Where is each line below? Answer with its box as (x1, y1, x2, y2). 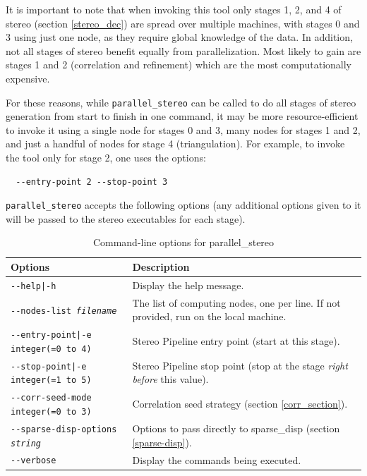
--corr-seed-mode (11, 393, 92, 403)
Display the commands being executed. (132, 452, 301, 467)
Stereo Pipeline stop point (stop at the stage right (132, 358, 348, 372)
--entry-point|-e (11, 330, 92, 341)
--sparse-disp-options (11, 424, 117, 434)
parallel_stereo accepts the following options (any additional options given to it (6, 197, 361, 212)
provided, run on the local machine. (132, 309, 287, 324)
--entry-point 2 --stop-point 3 (16, 176, 168, 187)
